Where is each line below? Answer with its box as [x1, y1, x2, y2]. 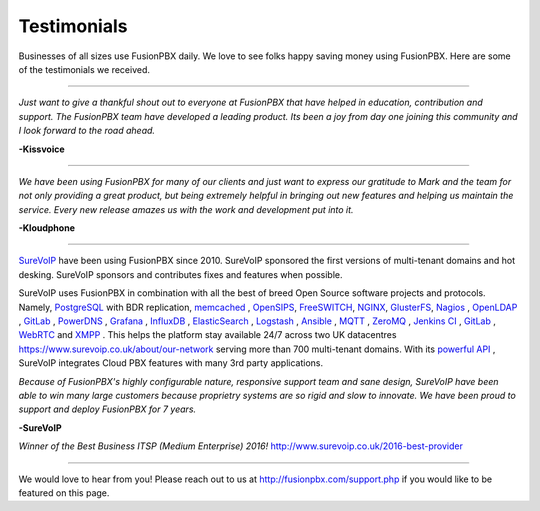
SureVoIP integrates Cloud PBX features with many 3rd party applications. [18, 357, 324, 369]
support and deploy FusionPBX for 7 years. [18, 403, 197, 415]
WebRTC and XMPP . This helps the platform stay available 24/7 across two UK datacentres [18, 329, 397, 341]
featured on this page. [18, 486, 110, 499]
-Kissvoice [18, 143, 65, 155]
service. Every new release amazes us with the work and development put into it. [18, 203, 354, 215]
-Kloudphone [18, 222, 75, 234]
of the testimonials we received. [18, 63, 150, 75]
